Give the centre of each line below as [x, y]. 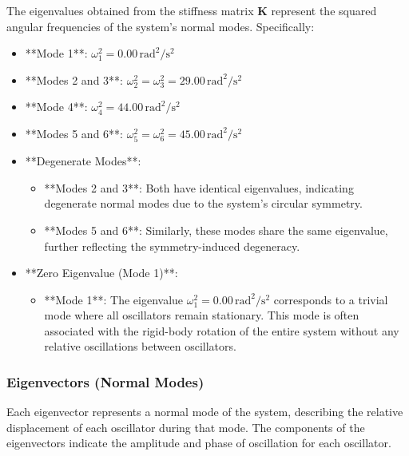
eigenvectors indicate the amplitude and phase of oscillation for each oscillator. [199, 443]
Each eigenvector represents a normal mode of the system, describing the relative [205, 412]
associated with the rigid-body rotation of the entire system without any [222, 330]
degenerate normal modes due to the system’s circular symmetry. [203, 203]
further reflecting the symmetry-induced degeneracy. [172, 246]
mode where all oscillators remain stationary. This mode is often [202, 315]
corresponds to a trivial [331, 299]
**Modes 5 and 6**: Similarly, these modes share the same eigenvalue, [216, 230]
